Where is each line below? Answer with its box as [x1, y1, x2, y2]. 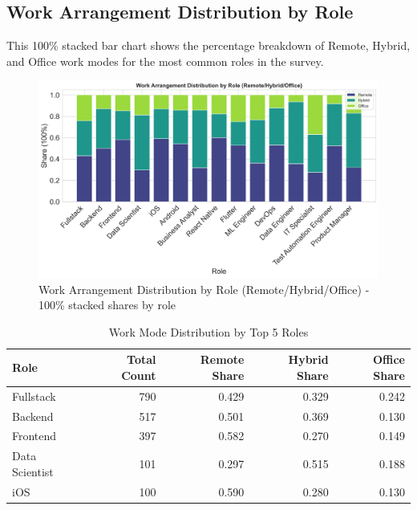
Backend [12, 407, 54, 424]
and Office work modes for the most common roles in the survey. [6, 52, 324, 69]
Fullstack [12, 387, 56, 404]
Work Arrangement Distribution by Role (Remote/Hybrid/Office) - [38, 280, 370, 297]
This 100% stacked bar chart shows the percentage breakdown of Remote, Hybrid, [6, 37, 411, 54]
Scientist [12, 463, 54, 479]
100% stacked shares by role [38, 296, 176, 313]
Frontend [12, 427, 57, 444]
